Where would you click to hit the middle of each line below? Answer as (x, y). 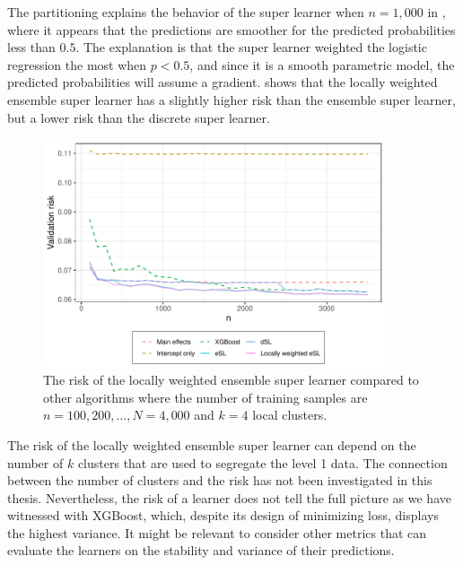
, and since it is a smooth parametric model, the (322, 64)
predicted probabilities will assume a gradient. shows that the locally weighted (223, 82)
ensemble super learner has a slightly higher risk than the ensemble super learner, (231, 99)
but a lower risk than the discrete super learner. (139, 117)
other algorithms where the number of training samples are (205, 397)
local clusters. (290, 415)
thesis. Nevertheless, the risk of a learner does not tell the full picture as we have (229, 497)
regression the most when (77, 64)
